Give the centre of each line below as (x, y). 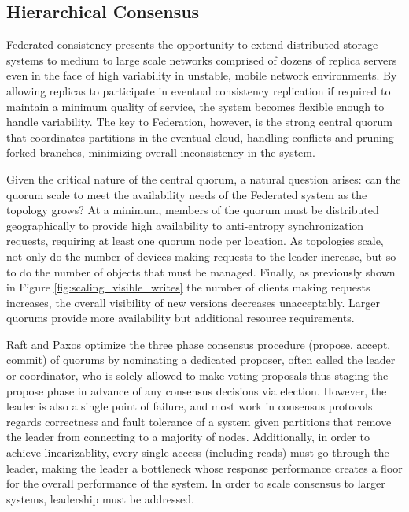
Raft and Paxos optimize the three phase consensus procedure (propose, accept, (199, 344)
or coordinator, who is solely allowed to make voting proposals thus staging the (197, 375)
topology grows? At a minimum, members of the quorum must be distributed (193, 210)
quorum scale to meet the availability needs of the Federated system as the (187, 194)
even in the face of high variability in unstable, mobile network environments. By (202, 75)
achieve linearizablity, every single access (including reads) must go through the (198, 453)
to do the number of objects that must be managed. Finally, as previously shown (201, 271)
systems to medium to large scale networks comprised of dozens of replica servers (202, 59)
